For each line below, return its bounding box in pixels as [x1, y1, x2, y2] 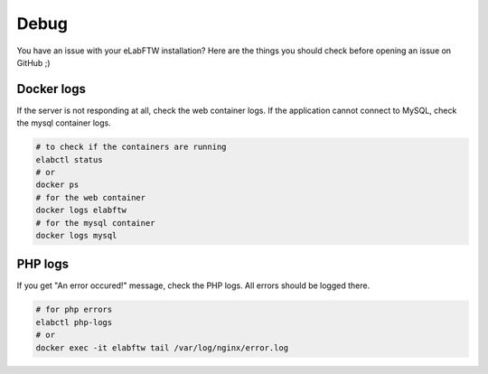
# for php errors [35, 304, 113, 315]
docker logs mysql [35, 230, 117, 240]
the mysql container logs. [16, 117, 112, 128]
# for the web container [35, 192, 146, 202]
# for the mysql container [35, 218, 155, 228]
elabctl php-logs [35, 317, 113, 327]
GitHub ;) [16, 57, 51, 68]
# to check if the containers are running [35, 142, 227, 153]
